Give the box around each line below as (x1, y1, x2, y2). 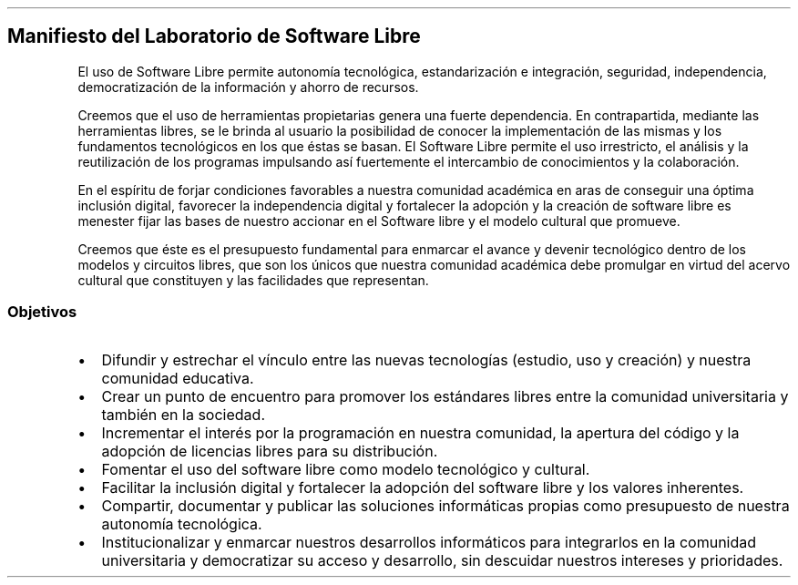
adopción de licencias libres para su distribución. (101, 441, 438, 460)
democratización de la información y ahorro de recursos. (77, 78, 419, 95)
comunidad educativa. (101, 368, 254, 387)
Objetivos (7, 303, 77, 322)
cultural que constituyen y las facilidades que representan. (77, 272, 429, 288)
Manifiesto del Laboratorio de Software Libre (7, 25, 421, 48)
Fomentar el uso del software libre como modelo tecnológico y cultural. (101, 459, 590, 478)
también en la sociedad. (101, 405, 265, 424)
